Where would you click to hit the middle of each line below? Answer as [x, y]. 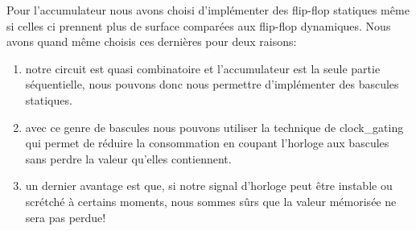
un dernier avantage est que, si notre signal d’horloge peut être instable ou [209, 186]
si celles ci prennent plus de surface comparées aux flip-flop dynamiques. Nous [199, 25]
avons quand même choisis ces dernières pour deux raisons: [152, 41]
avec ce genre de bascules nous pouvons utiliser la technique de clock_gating [214, 127]
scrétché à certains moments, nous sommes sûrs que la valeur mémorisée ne [211, 201]
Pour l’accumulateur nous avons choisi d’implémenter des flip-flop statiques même [208, 10]
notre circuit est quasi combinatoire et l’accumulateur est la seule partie [203, 68]
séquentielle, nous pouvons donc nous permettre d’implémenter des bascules [212, 84]
